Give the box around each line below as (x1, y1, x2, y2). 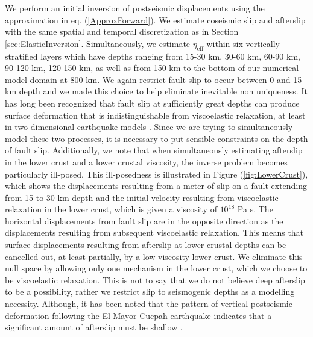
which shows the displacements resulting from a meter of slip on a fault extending (5, 179, 308, 192)
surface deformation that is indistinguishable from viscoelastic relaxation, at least (5, 108, 306, 121)
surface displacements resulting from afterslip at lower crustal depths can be (5, 238, 286, 251)
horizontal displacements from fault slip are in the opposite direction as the (5, 214, 283, 227)
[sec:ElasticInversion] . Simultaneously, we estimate (5, 37, 191, 49)
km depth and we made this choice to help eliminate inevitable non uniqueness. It (5, 85, 308, 97)
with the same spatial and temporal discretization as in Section (5, 25, 239, 38)
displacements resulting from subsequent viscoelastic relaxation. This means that (5, 226, 304, 239)
